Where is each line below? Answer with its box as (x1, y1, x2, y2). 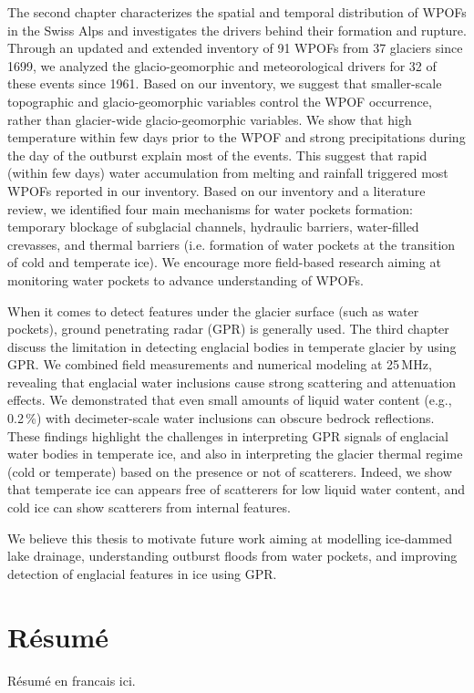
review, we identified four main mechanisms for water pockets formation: (7, 199, 413, 218)
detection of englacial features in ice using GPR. (7, 564, 277, 583)
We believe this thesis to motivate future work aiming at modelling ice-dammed (7, 528, 452, 547)
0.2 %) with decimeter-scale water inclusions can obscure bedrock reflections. (7, 409, 435, 428)
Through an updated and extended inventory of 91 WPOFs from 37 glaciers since (7, 38, 463, 57)
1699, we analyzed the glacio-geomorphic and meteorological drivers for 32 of (7, 56, 437, 75)
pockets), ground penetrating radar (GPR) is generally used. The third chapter (7, 319, 449, 338)
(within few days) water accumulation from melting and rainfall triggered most (7, 163, 448, 182)
